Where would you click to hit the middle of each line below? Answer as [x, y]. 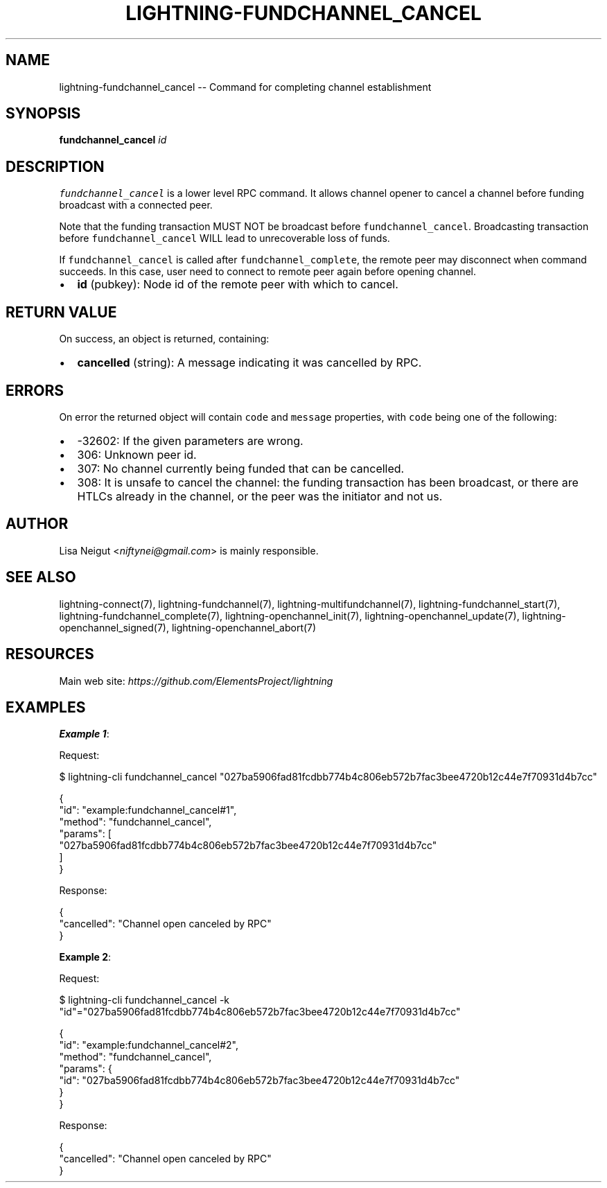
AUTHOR [37, 524]
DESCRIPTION [55, 166]
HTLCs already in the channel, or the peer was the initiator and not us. [260, 496]
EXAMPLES [46, 707]
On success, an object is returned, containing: [164, 339]
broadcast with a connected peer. [136, 205]
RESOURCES [50, 654]
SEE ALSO [41, 577]
